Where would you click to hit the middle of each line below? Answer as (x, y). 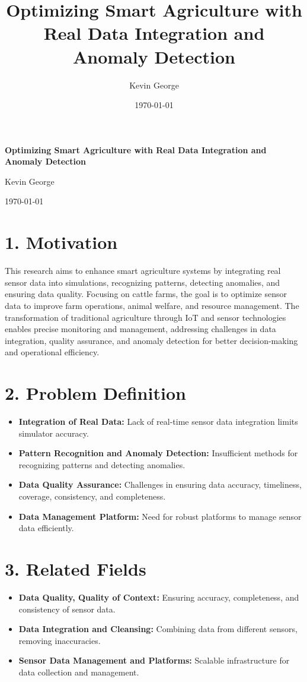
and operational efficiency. (52, 352)
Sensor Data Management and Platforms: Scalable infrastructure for (154, 660)
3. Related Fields (76, 569)
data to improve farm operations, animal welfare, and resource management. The (152, 305)
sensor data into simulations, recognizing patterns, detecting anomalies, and (143, 282)
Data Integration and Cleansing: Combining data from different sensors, (158, 629)
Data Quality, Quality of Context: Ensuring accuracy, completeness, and (159, 597)
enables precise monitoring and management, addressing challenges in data (140, 329)
